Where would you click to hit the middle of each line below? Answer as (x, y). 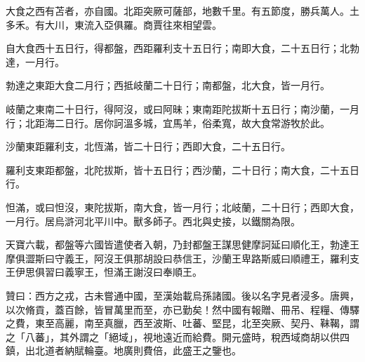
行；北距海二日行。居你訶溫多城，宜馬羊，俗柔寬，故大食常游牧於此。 (168, 122)
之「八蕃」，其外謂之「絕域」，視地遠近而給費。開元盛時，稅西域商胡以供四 (178, 336)
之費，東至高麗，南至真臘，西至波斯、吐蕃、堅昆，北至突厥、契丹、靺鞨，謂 (182, 323)
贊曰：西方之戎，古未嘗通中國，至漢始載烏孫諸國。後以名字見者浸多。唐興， (182, 295)
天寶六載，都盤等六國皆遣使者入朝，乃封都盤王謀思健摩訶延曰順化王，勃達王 (182, 244)
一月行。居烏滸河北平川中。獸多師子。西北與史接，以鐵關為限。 (153, 221)
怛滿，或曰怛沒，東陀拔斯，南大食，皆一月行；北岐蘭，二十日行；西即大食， (182, 207)
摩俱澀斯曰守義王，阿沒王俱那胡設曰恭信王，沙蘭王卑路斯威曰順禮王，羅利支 (182, 258)
